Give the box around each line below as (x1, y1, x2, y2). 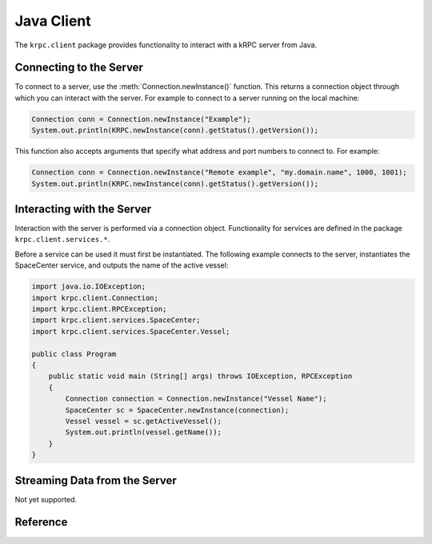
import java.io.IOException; (31, 282, 146, 292)
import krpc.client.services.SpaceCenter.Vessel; (31, 327, 230, 336)
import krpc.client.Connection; (31, 293, 159, 302)
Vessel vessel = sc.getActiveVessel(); (65, 417, 222, 425)
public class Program (31, 349, 117, 358)
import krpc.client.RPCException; (31, 304, 167, 314)
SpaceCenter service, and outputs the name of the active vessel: (14, 260, 229, 270)
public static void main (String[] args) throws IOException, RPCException (48, 372, 353, 381)
